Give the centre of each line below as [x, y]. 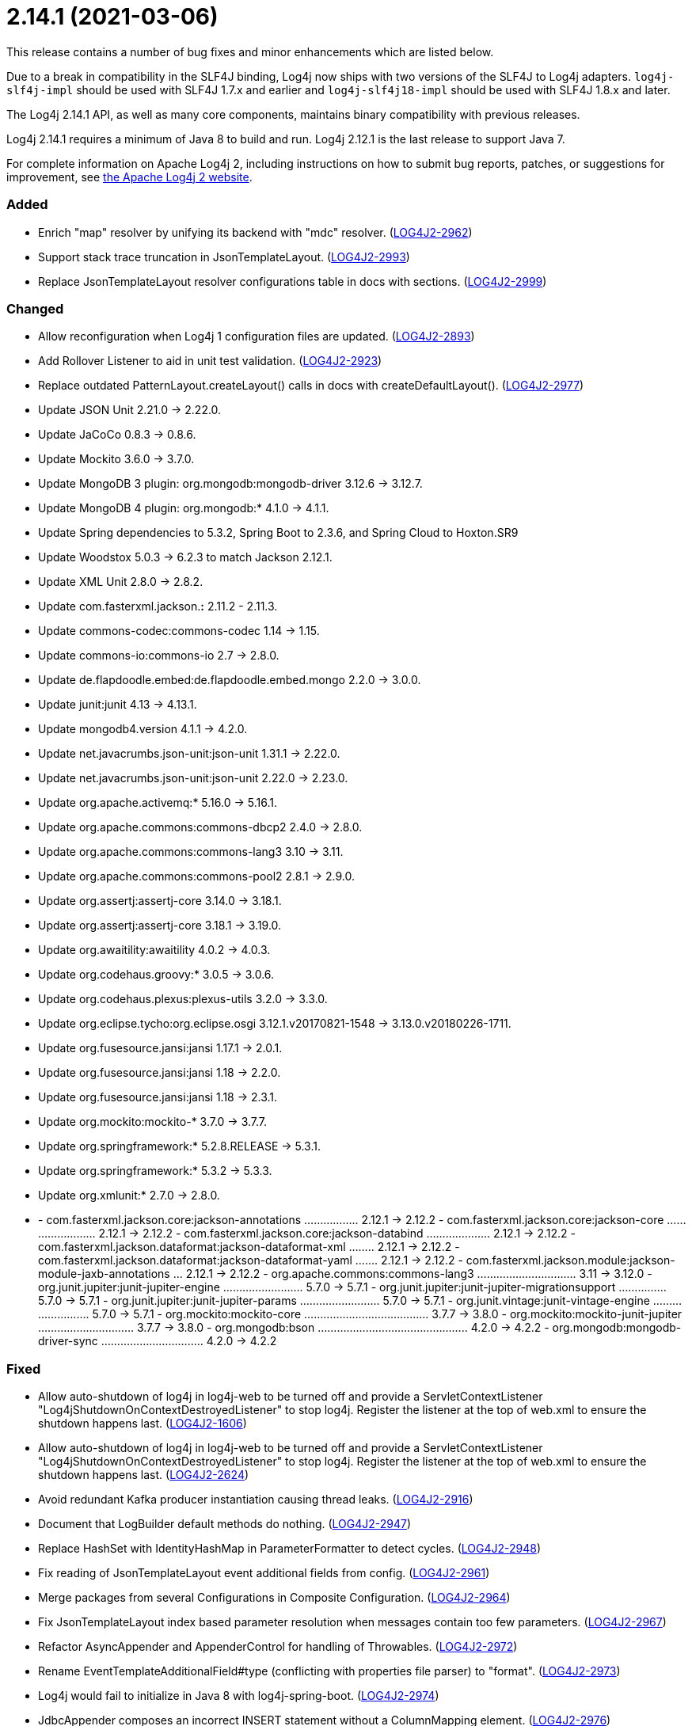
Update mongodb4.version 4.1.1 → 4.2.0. [143, 729]
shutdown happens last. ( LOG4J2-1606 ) [143, 1423]
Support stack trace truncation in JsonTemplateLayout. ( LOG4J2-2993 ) [224, 257]
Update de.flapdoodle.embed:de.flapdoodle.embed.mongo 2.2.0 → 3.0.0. [230, 680]
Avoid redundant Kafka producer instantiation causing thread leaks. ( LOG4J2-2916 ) [256, 1499]
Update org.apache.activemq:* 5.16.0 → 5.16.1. [158, 803]
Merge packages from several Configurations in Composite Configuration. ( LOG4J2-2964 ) [274, 1597]
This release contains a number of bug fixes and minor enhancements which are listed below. [250, 51]
